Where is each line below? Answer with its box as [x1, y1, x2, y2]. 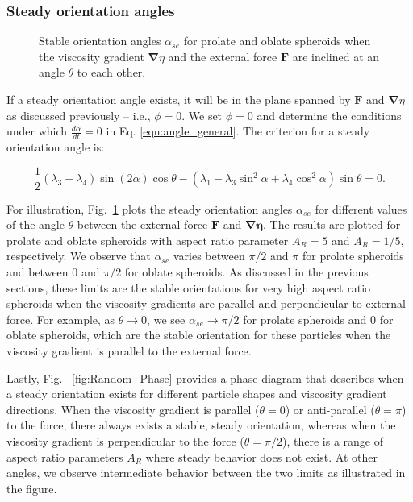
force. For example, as [6, 310, 115, 327]
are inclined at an [292, 48, 380, 64]
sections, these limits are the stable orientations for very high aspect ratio [6, 279, 371, 296]
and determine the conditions [257, 106, 402, 123]
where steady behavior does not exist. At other [145, 448, 378, 465]
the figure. [6, 479, 57, 496]
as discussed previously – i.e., [6, 106, 151, 123]
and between [6, 263, 69, 280]
